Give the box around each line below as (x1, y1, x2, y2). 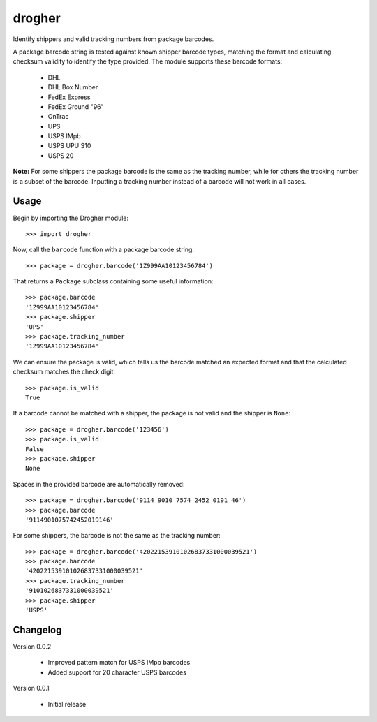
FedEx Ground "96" (47, 102, 104, 111)
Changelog (13, 624, 62, 635)
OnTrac (47, 112, 69, 121)
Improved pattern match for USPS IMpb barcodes (47, 658, 191, 667)
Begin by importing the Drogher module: (13, 214, 129, 222)
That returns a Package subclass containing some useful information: (13, 277, 214, 286)
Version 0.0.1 (13, 684, 50, 693)
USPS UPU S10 (47, 142, 91, 150)
